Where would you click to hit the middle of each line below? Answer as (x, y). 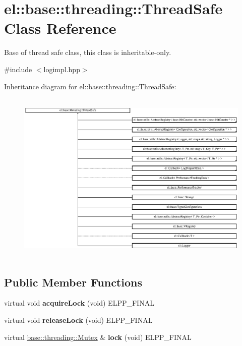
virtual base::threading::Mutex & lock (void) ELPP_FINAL (98, 337)
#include (18, 69)
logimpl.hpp (62, 69)
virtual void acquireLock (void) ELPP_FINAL (79, 303)
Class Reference (60, 28)
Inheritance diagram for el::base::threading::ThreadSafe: (90, 86)
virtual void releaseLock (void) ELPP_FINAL (78, 320)
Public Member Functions (73, 282)
